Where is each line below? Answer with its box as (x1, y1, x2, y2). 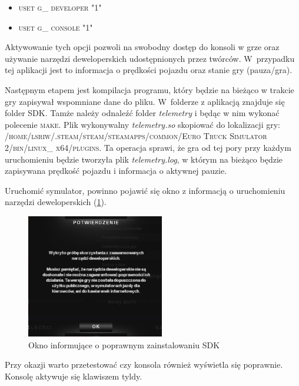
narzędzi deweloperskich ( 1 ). (5, 196, 107, 208)
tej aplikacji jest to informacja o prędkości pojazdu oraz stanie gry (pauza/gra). (5, 64, 293, 76)
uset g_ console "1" (18, 21, 93, 33)
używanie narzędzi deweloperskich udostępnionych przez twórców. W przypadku (5, 52, 295, 64)
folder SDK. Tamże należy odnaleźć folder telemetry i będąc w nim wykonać (5, 107, 280, 119)
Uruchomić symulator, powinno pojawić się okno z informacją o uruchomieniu (5, 184, 285, 196)
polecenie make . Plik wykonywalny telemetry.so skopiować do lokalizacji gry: (5, 118, 280, 130)
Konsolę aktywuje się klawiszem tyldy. (5, 369, 142, 382)
